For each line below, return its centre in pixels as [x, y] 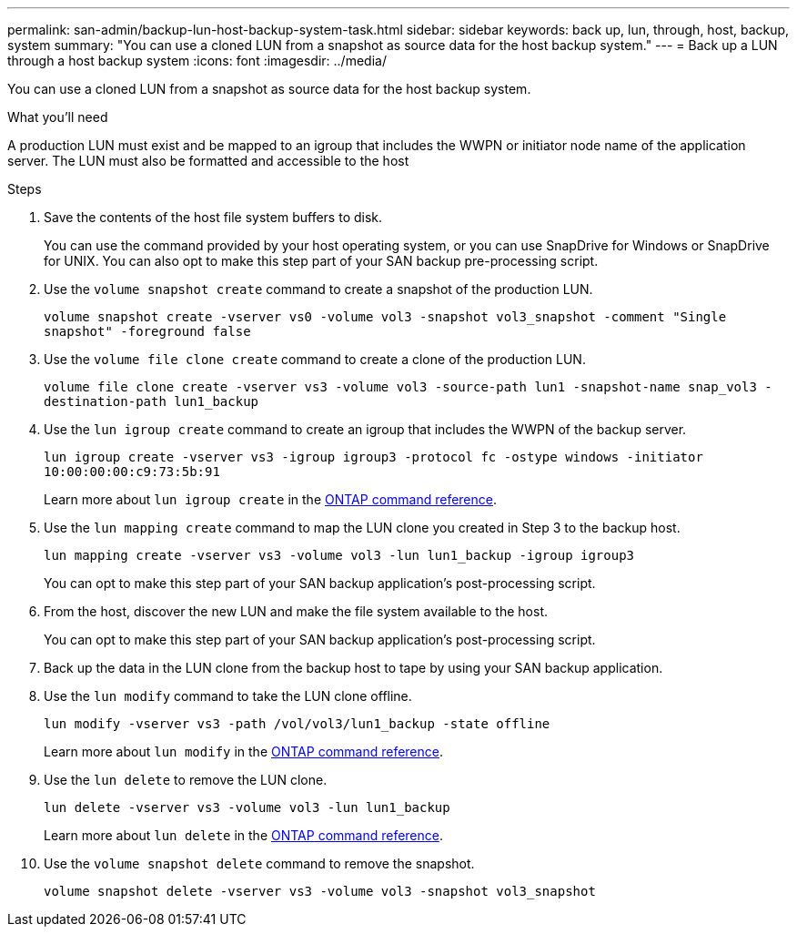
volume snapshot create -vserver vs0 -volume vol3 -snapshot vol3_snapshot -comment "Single [385, 317]
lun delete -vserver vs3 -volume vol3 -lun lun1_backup [247, 807]
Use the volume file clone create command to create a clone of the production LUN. [315, 359]
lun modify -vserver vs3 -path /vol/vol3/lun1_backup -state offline [297, 724]
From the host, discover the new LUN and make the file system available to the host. [296, 611]
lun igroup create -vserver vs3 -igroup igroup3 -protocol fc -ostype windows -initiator [373, 457]
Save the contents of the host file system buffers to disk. [213, 217]
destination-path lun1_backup [151, 401]
